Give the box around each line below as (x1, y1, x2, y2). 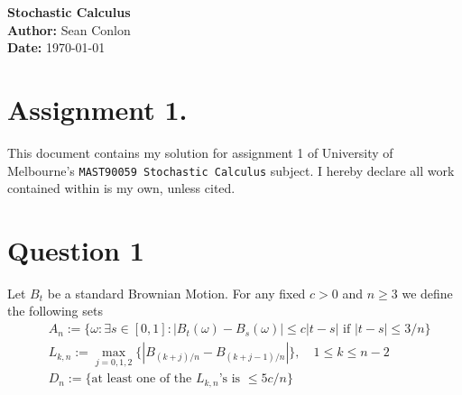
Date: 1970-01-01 (7, 38, 106, 57)
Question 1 (7, 231, 144, 268)
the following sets (7, 301, 103, 320)
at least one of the (91, 372, 192, 386)
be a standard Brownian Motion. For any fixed (47, 283, 306, 302)
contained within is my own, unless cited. (7, 179, 236, 197)
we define (402, 283, 453, 302)
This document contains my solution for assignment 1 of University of (7, 142, 393, 161)
